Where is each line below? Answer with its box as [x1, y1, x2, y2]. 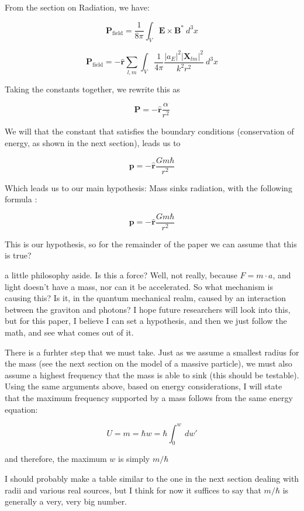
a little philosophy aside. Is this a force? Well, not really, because [5, 269, 237, 281]
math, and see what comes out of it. [5, 326, 134, 338]
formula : [5, 193, 37, 205]
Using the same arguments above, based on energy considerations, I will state [5, 380, 282, 392]
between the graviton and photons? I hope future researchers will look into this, [5, 303, 291, 315]
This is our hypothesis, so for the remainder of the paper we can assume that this [5, 237, 297, 250]
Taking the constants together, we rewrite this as [5, 82, 180, 95]
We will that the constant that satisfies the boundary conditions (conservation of [5, 125, 294, 137]
